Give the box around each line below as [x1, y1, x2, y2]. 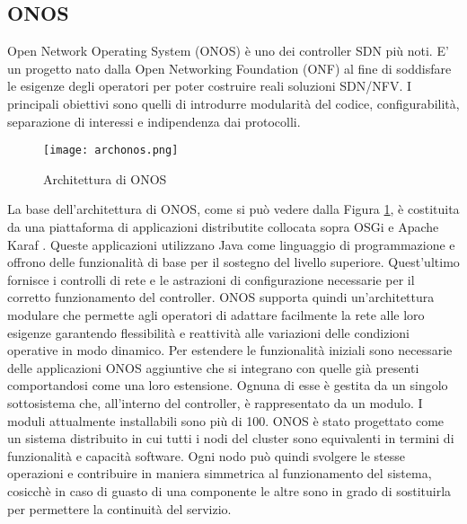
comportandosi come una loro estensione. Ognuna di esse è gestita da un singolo [7, 376, 448, 395]
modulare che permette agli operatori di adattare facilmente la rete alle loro [7, 305, 425, 324]
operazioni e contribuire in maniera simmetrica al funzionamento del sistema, [7, 464, 432, 483]
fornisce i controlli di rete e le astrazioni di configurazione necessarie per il [7, 270, 415, 289]
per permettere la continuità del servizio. [7, 499, 232, 518]
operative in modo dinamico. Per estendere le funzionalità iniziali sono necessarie [7, 341, 453, 360]
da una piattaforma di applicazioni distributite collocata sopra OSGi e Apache [7, 218, 439, 236]
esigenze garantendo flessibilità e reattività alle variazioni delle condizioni [7, 323, 410, 342]
